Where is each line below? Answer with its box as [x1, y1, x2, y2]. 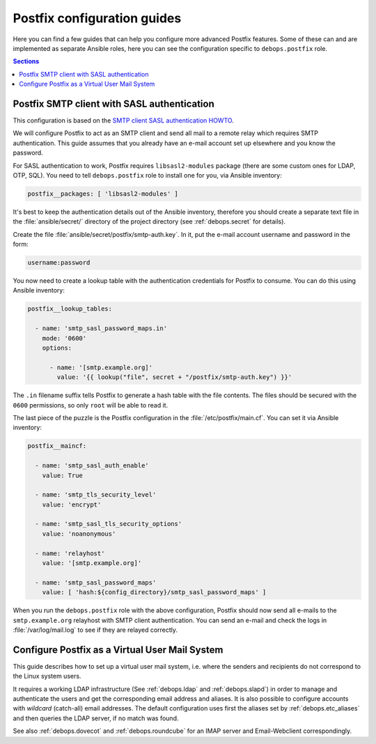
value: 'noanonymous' [42, 529, 116, 538]
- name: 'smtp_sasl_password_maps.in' [35, 325, 167, 332]
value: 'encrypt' [42, 500, 102, 509]
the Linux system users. [13, 672, 81, 681]
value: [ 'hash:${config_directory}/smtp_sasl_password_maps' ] [42, 589, 267, 596]
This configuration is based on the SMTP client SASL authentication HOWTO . [13, 116, 235, 125]
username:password [27, 258, 91, 267]
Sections [13, 57, 40, 65]
